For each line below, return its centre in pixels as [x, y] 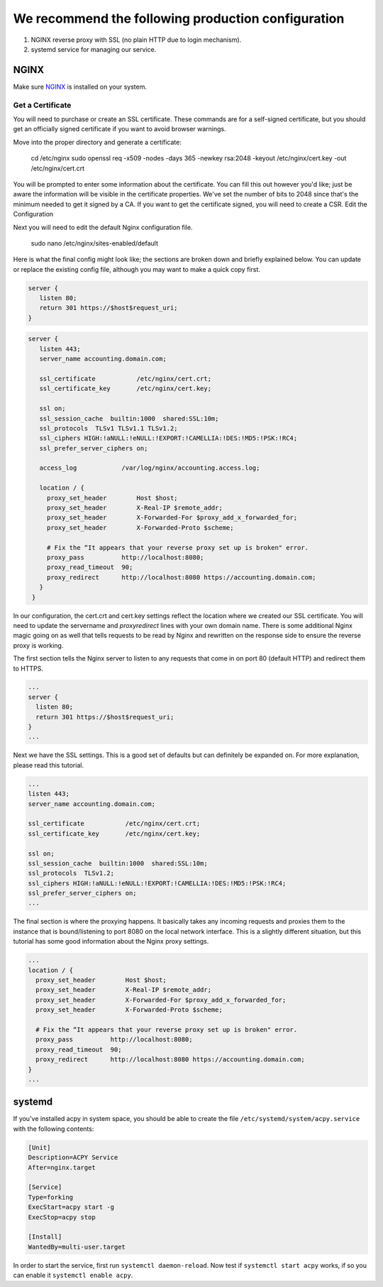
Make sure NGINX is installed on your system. [80, 87]
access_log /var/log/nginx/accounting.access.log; [150, 468]
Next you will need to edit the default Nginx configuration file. [103, 227]
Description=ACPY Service [73, 1158]
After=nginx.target [62, 1167]
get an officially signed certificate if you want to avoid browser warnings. [120, 129]
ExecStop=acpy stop [62, 1217]
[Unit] [39, 1147]
